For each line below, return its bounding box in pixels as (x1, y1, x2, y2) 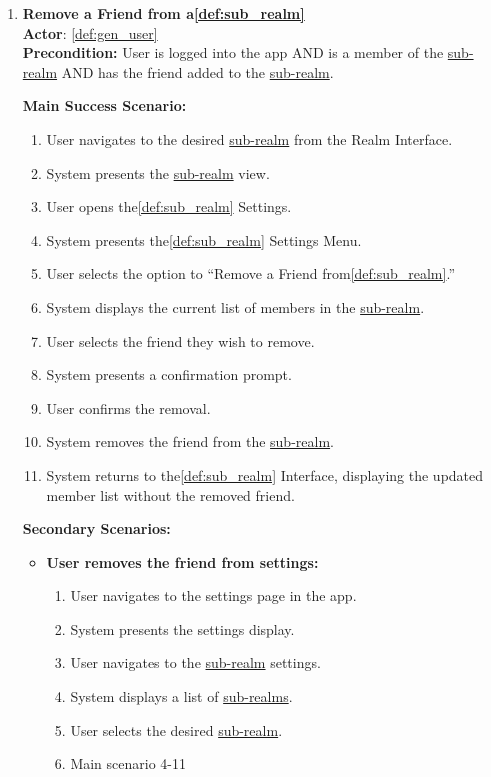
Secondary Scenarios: (22, 518, 171, 539)
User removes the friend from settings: (46, 551, 319, 572)
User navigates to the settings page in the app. (70, 585, 357, 606)
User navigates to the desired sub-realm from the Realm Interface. (46, 128, 453, 149)
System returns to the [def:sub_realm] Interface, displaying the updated (46, 464, 484, 485)
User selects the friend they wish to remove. (46, 330, 315, 351)
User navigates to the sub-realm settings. (70, 652, 321, 673)
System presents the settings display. (70, 618, 295, 639)
